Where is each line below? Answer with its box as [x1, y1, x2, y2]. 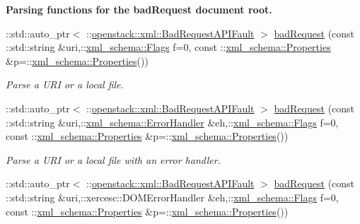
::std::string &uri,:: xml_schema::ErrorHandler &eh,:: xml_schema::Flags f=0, [6, 114, 339, 129]
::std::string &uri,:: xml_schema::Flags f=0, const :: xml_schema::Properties [6, 40, 331, 54]
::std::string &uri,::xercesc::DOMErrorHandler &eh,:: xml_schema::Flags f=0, [6, 189, 339, 204]
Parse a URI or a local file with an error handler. [6, 152, 221, 167]
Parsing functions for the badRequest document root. [6, 2, 272, 16]
